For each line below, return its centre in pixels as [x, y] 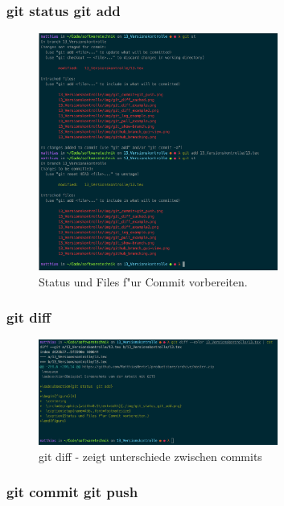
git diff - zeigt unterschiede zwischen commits [150, 456]
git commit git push [72, 492]
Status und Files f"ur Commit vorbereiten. [143, 281]
